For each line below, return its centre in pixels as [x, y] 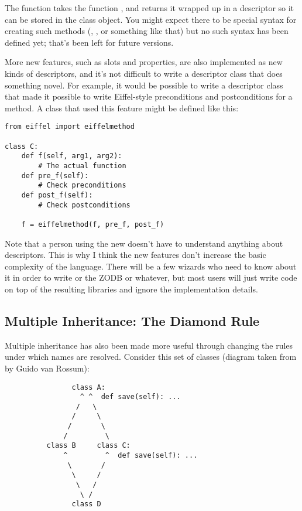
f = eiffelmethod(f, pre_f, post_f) [93, 224]
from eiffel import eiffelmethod [70, 127]
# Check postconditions [84, 205]
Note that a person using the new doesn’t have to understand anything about [144, 243]
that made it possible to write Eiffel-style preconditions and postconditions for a [149, 96]
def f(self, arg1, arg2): [72, 156]
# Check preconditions [82, 185]
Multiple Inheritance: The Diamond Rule [132, 320]
